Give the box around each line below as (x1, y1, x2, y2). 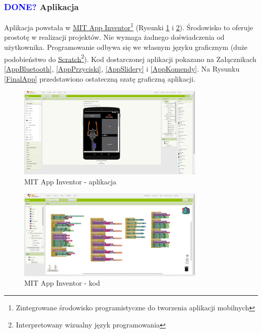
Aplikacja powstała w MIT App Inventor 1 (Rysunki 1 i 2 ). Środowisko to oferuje (4, 21, 253, 32)
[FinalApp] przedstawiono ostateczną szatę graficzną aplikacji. (4, 73, 195, 84)
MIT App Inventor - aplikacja (24, 176, 116, 186)
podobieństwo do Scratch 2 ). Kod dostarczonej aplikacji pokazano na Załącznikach (4, 52, 256, 64)
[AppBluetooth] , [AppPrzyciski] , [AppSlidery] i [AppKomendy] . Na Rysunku (4, 63, 240, 74)
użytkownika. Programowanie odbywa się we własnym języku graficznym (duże (4, 42, 248, 52)
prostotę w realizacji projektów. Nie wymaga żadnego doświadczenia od (4, 32, 225, 42)
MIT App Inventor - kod (24, 278, 100, 288)
